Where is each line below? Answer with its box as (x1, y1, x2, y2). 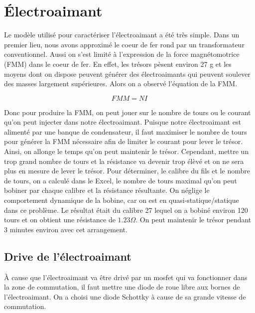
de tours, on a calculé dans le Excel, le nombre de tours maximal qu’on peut (4, 175, 237, 185)
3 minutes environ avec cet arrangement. (4, 224, 127, 234)
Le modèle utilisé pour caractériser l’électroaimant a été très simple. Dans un (4, 29, 240, 40)
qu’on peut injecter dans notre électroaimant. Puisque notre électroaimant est (4, 117, 241, 127)
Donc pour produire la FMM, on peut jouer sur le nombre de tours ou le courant (4, 107, 251, 117)
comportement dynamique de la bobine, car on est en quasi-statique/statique (4, 195, 239, 205)
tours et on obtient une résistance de (4, 214, 116, 225)
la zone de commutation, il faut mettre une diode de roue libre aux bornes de (4, 282, 240, 292)
